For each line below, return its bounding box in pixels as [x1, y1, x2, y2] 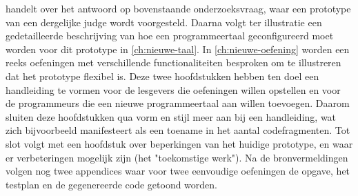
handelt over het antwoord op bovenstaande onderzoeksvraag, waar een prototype [6, 1, 351, 15]
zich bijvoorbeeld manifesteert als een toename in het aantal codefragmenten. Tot [6, 123, 350, 137]
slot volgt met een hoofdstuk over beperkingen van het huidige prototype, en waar [6, 136, 353, 150]
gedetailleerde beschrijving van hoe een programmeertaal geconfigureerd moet [6, 28, 334, 43]
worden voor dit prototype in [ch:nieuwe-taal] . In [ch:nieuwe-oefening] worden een [6, 41, 350, 56]
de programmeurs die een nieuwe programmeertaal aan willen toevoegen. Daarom [6, 96, 350, 110]
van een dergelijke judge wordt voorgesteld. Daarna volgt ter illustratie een [6, 14, 322, 29]
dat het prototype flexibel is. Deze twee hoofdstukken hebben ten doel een [6, 68, 319, 83]
